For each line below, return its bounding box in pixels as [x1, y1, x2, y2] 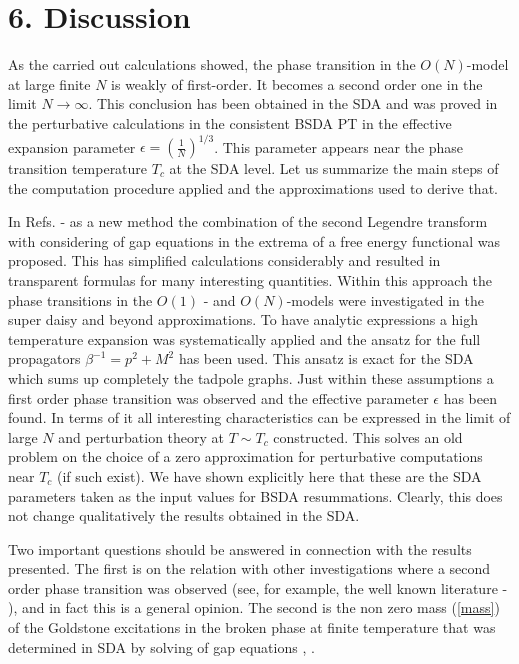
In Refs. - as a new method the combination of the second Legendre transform [8, 211, 488, 232]
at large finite [8, 73, 91, 94]
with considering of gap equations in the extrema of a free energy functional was [8, 230, 500, 251]
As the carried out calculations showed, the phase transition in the [8, 54, 416, 75]
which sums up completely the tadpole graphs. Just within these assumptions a [8, 367, 494, 388]
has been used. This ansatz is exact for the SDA [178, 348, 474, 369]
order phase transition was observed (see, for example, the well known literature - [8, 577, 508, 598]
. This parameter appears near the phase [214, 136, 464, 156]
